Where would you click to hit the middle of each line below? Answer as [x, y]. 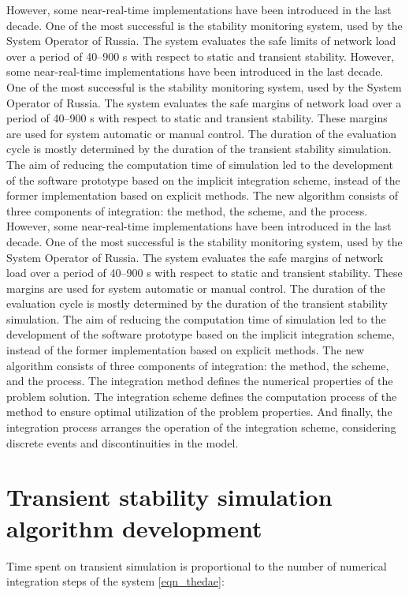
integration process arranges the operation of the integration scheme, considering [201, 427]
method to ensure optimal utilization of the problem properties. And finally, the [199, 412]
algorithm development [134, 528]
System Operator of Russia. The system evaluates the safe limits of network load [201, 41]
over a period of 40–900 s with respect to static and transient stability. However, [201, 56]
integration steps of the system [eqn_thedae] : [115, 581]
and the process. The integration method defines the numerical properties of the [200, 381]
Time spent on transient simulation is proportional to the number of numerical [197, 565]
